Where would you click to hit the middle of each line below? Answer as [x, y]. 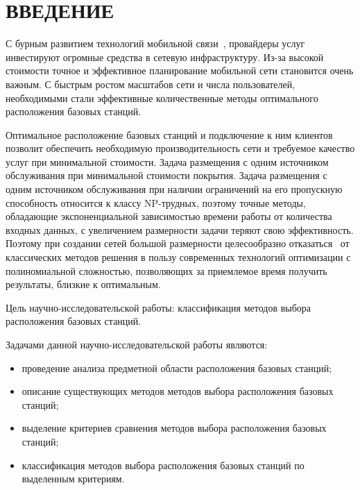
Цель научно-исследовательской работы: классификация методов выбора [158, 307]
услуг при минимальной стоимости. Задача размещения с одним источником [167, 161]
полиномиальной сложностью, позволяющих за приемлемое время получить [166, 270]
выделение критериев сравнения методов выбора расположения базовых [174, 428]
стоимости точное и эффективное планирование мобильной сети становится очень [180, 70]
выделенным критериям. [73, 479]
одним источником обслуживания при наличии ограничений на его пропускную [174, 189]
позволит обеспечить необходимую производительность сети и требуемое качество [180, 148]
